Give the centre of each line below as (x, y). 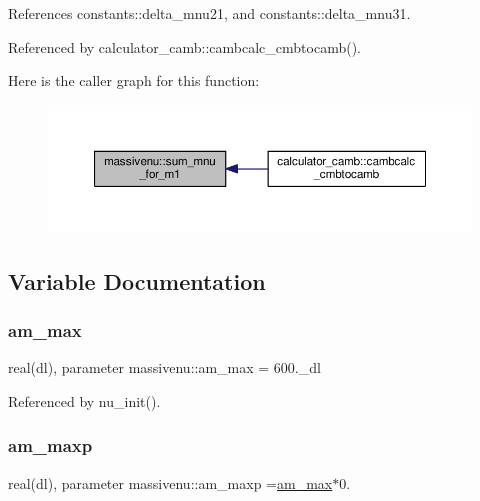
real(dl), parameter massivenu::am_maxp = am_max (170, 482)
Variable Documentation (137, 280)
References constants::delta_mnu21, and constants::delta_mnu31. (209, 13)
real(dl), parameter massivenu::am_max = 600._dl (164, 367)
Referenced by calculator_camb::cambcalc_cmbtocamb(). (184, 46)
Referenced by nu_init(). (84, 400)
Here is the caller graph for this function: (134, 80)
